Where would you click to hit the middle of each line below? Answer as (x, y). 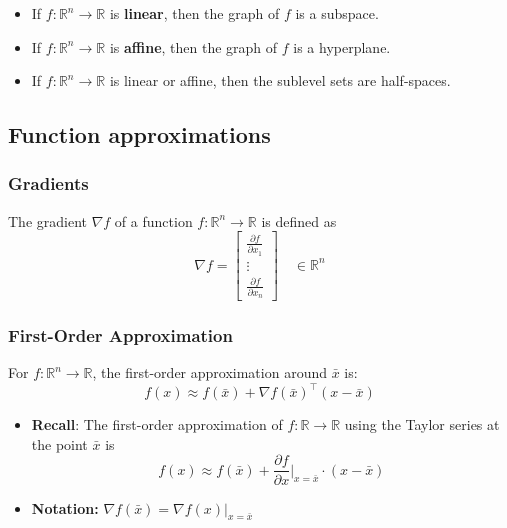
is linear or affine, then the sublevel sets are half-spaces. (280, 80)
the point (59, 443)
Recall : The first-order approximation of (157, 424)
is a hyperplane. (342, 46)
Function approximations (139, 134)
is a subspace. (337, 13)
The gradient (47, 220)
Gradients (48, 183)
